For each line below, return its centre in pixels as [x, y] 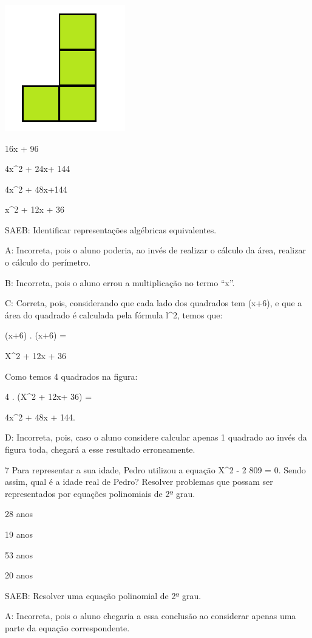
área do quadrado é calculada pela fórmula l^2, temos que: [114, 314]
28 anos [19, 514]
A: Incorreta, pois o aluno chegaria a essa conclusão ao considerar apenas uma [151, 616]
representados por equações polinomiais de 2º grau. [100, 493]
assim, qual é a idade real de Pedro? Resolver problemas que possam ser [139, 482]
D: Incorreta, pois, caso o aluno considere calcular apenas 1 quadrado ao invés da [156, 437]
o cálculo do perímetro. [48, 262]
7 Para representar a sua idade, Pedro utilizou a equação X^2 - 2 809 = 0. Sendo [155, 469]
